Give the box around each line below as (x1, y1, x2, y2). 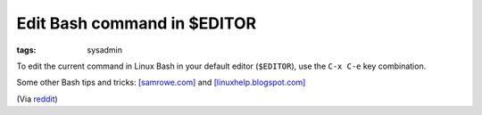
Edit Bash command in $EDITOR (16, 13, 257, 33)
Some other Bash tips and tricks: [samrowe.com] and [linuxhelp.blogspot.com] (16, 77, 306, 88)
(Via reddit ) (16, 94, 58, 104)
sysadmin (87, 45, 123, 55)
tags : (16, 45, 37, 55)
